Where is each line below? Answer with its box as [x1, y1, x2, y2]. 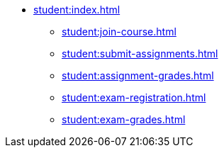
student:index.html [33, 4, 121, 16]
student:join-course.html [62, 25, 177, 38]
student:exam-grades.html [62, 113, 186, 125]
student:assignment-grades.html [62, 69, 214, 81]
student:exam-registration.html [62, 91, 206, 103]
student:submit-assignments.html [62, 47, 218, 59]
